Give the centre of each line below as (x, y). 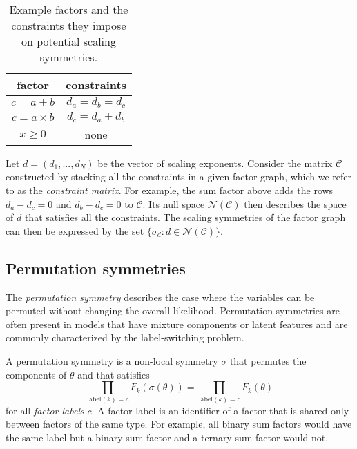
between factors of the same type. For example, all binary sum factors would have (179, 424)
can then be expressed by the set (75, 230)
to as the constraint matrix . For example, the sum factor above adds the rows (170, 190)
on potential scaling (68, 41)
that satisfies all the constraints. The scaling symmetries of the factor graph (185, 217)
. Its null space (174, 203)
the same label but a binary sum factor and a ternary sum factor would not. (167, 437)
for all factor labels (45, 410)
